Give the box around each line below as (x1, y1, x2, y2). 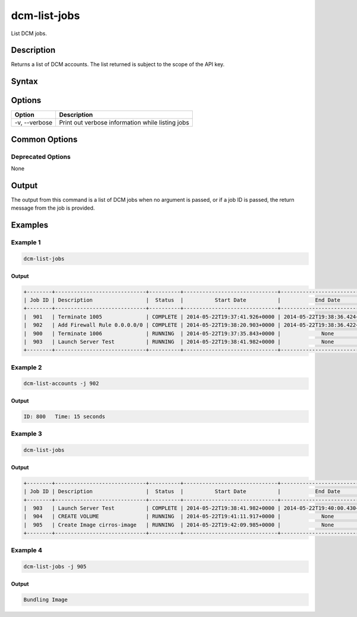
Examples (11, 220, 49, 230)
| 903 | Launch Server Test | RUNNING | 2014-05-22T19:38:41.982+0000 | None (23, 338, 334, 345)
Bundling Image (23, 596, 68, 603)
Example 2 (11, 363, 42, 372)
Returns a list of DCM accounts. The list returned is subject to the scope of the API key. (11, 61, 225, 68)
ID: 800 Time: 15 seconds (23, 413, 105, 420)
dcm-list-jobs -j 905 (23, 563, 87, 570)
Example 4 (11, 546, 43, 554)
